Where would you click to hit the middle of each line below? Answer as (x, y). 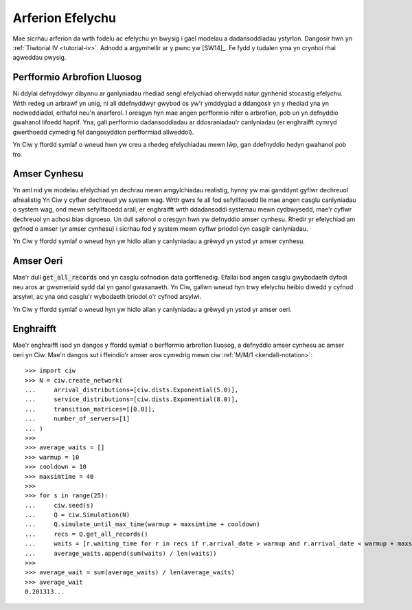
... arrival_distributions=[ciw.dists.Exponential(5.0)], (132, 389)
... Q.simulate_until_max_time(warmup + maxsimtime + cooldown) (142, 524)
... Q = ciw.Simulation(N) (78, 515)
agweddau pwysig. (39, 58)
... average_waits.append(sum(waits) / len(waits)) (121, 553)
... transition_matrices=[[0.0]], (90, 409)
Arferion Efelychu (65, 18)
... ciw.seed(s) (59, 505)
